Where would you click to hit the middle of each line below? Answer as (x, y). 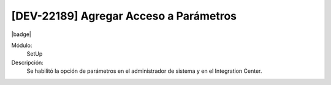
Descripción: (28, 62)
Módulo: (22, 45)
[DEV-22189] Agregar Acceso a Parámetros (124, 16)
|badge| (21, 34)
